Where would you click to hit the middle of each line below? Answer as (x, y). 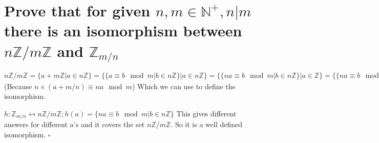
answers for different (36, 124)
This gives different (206, 113)
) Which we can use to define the (184, 86)
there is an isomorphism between (123, 30)
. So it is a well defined (207, 124)
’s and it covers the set (109, 124)
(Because (18, 86)
